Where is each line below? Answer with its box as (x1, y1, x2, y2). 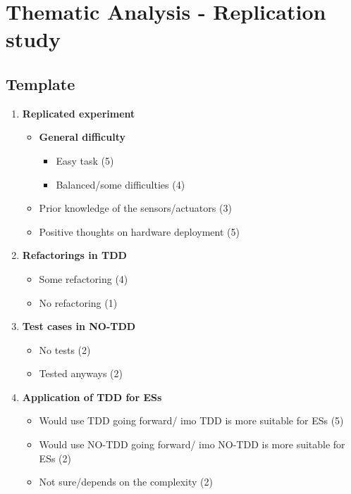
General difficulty (39, 129, 125, 144)
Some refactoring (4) (39, 271, 128, 286)
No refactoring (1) (39, 295, 118, 310)
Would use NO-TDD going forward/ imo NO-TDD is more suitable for (39, 437, 345, 452)
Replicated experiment (22, 106, 135, 120)
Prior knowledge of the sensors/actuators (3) (39, 201, 232, 215)
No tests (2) (39, 342, 91, 357)
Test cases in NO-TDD (22, 319, 136, 334)
